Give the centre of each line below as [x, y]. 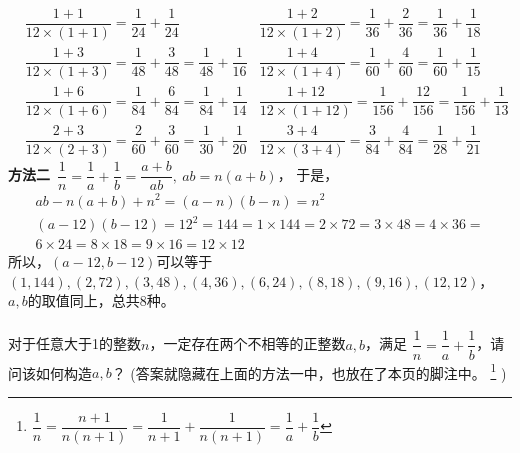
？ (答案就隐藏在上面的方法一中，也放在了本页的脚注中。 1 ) [309, 371]
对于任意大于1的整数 [74, 343]
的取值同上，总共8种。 [101, 300]
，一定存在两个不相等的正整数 [247, 343]
